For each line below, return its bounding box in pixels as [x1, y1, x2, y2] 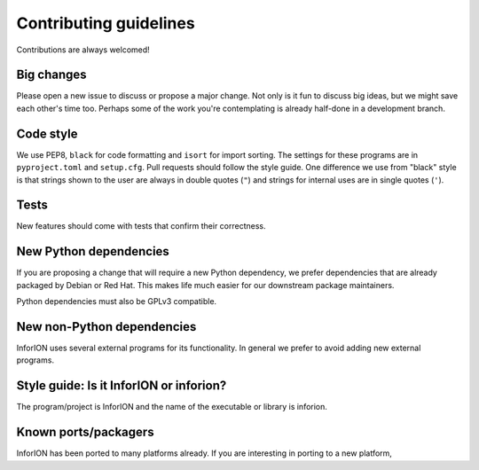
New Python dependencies [16, 244, 170, 259]
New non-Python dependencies [16, 319, 197, 334]
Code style [16, 126, 78, 141]
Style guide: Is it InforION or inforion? [16, 378, 227, 394]
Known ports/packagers [16, 425, 154, 440]
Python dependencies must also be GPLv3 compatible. [16, 296, 217, 307]
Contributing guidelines [16, 13, 195, 33]
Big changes [16, 67, 88, 82]
